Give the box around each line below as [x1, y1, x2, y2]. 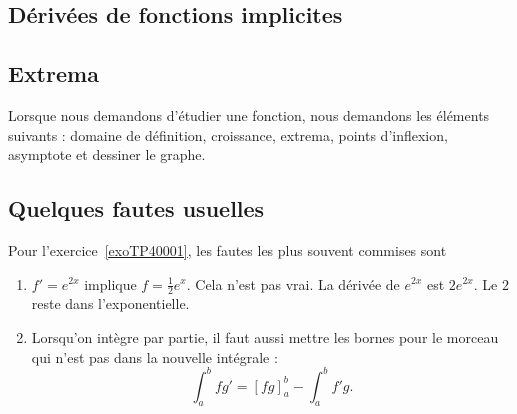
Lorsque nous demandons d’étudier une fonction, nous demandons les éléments [8, 104, 490, 125]
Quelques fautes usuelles [8, 193, 265, 224]
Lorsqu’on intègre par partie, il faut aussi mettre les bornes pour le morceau [31, 326, 499, 347]
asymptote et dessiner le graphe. [8, 144, 206, 165]
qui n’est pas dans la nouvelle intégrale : [31, 346, 278, 367]
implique [84, 273, 137, 294]
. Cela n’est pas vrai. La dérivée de [186, 273, 400, 294]
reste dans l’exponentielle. [31, 293, 190, 314]
